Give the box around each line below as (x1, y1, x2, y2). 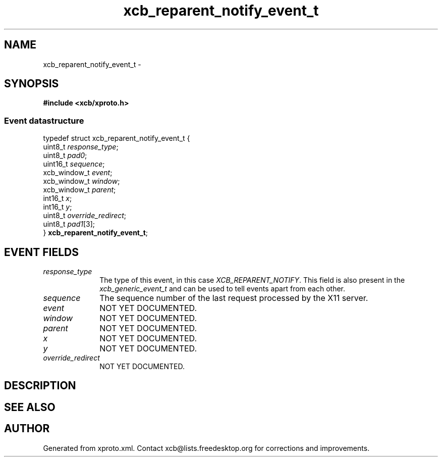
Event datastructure (4, 115, 84, 126)
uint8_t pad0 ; (43, 151, 87, 160)
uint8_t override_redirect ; (43, 211, 127, 220)
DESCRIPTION (4, 379, 76, 392)
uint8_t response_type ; (43, 142, 119, 151)
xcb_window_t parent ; (43, 185, 116, 194)
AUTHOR (4, 422, 50, 435)
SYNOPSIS (4, 77, 59, 90)
